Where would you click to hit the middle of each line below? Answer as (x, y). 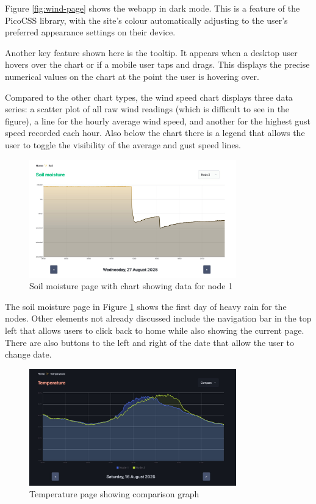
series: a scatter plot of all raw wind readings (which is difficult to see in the (147, 109)
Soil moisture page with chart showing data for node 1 (131, 286)
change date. (28, 354)
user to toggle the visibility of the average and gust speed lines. (123, 144)
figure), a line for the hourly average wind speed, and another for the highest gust (158, 121)
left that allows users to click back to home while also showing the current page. (155, 330)
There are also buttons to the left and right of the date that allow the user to (150, 342)
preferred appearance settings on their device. (90, 32)
